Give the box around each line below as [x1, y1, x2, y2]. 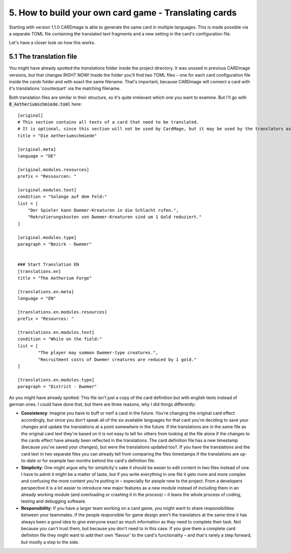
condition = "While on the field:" [17, 336, 102, 342]
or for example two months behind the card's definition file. [37, 458, 156, 464]
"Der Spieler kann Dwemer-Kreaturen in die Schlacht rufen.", [27, 207, 179, 213]
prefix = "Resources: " [17, 316, 74, 322]
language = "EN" [17, 296, 56, 301]
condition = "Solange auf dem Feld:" [17, 194, 108, 200]
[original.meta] [17, 146, 56, 152]
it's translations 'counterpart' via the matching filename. [9, 85, 121, 92]
